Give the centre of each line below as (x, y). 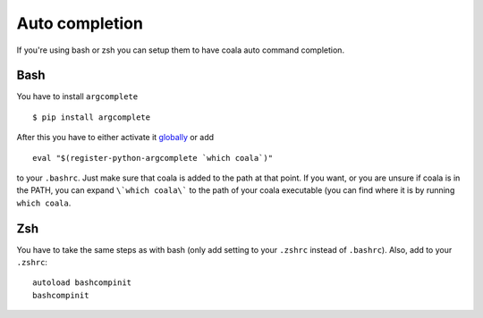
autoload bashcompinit (82, 283)
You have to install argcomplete (77, 96)
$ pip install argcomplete (92, 117)
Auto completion (80, 23)
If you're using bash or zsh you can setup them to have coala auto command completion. (180, 50)
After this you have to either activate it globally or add (115, 138)
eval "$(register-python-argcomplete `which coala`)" (153, 158)
